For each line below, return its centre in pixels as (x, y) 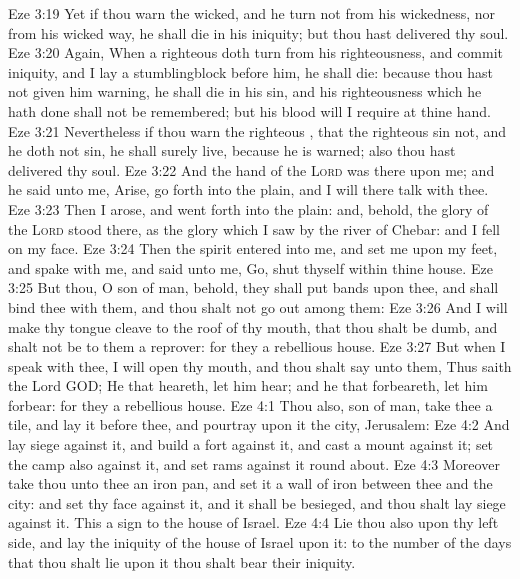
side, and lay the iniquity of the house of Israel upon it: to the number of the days (260, 542)
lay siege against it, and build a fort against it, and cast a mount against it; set (251, 444)
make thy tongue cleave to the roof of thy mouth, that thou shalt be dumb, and (253, 326)
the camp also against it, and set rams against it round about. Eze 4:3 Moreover (254, 463)
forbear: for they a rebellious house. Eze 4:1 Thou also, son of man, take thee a (250, 404)
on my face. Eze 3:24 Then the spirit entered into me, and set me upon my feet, (253, 248)
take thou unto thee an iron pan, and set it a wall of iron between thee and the (250, 483)
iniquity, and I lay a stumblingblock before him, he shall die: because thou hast (250, 71)
